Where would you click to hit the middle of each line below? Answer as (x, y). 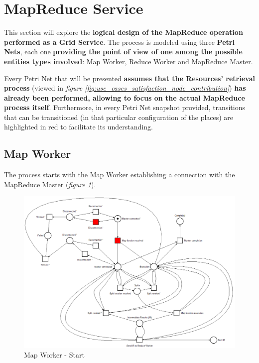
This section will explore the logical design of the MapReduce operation (124, 32)
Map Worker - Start (54, 355)
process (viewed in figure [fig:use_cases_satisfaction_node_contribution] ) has (125, 88)
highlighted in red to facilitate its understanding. (78, 127)
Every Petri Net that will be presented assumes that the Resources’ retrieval (129, 78)
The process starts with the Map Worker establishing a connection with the (120, 175)
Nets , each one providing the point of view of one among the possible (123, 52)
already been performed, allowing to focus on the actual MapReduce (125, 97)
